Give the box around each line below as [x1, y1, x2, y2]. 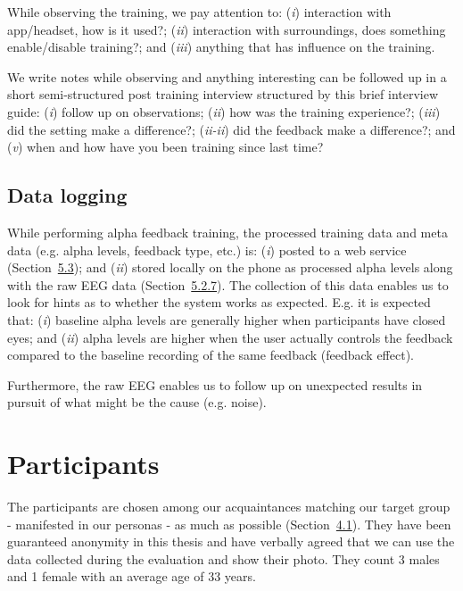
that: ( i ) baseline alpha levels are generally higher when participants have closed [7, 310, 446, 329]
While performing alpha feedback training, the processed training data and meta [7, 222, 448, 241]
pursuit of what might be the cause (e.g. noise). [7, 393, 267, 412]
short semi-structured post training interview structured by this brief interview [7, 85, 439, 104]
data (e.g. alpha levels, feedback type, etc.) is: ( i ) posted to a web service [7, 240, 407, 259]
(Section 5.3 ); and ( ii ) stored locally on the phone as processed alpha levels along [7, 258, 453, 277]
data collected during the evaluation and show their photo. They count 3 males [7, 549, 440, 568]
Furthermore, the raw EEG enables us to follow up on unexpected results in [7, 375, 423, 394]
